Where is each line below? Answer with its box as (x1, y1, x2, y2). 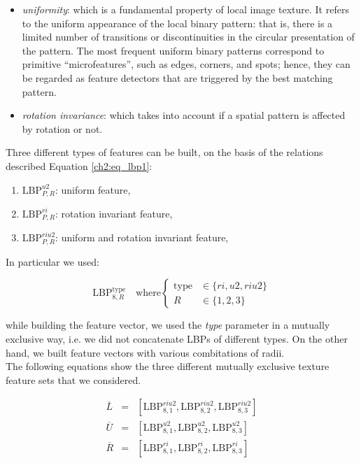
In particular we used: (6, 254, 99, 269)
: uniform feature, (55, 182, 131, 197)
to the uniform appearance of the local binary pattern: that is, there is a (22, 15, 333, 30)
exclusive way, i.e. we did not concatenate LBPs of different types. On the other (6, 332, 348, 346)
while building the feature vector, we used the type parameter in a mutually (6, 318, 330, 332)
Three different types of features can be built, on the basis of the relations (6, 145, 323, 159)
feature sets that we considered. (6, 372, 141, 387)
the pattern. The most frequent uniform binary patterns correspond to (22, 43, 325, 57)
